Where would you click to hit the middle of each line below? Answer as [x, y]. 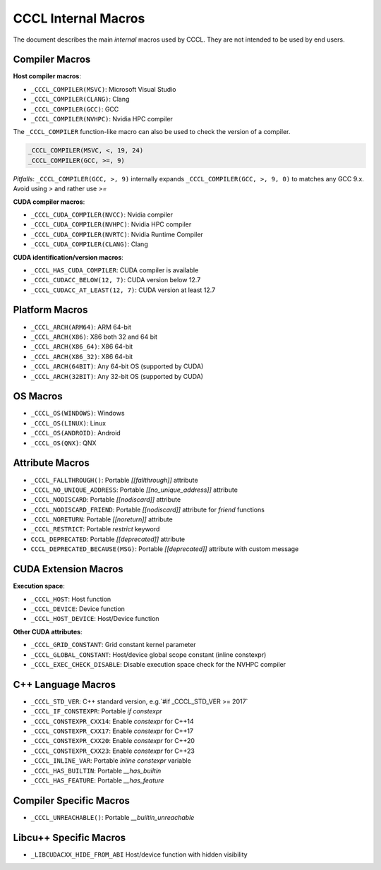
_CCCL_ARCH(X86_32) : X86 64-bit [82, 356]
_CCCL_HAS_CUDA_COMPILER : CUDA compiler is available [115, 270]
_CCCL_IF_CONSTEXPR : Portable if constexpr [96, 711]
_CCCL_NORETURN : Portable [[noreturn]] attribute [102, 519]
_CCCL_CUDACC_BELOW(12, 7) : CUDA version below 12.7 [116, 280]
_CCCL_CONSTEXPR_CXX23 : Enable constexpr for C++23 [113, 751]
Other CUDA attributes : [48, 632]
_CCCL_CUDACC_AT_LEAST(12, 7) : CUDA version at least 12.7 [123, 290]
